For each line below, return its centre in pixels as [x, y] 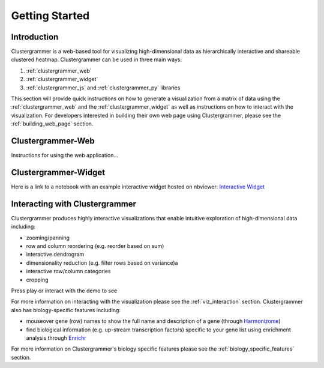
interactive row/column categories [68, 271]
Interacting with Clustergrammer [74, 204]
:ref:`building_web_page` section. [52, 124]
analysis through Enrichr [56, 338]
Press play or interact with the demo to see [64, 291]
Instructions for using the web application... [65, 155]
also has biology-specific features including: [66, 310]
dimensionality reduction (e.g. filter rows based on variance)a [102, 263]
